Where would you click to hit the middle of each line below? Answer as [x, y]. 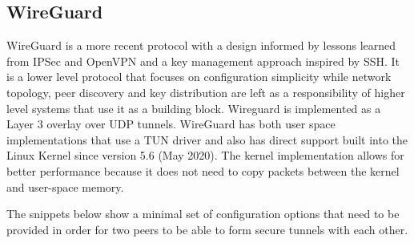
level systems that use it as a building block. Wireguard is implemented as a [194, 108]
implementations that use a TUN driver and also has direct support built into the [207, 139]
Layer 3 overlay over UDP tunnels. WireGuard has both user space [171, 124]
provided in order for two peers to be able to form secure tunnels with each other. [207, 229]
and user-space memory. [65, 186]
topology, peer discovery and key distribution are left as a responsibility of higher [206, 92]
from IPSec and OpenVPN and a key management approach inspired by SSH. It [203, 61]
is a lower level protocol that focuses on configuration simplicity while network [199, 77]
